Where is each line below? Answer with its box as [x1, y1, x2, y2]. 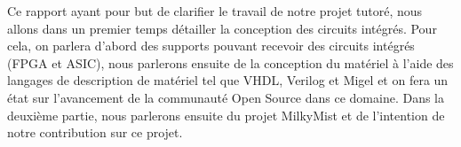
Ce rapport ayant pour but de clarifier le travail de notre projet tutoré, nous [7, 2, 423, 19]
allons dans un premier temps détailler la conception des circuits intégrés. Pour [7, 19, 437, 37]
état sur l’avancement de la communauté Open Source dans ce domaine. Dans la [7, 88, 445, 106]
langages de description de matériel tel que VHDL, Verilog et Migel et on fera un [7, 71, 449, 89]
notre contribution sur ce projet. [7, 123, 183, 142]
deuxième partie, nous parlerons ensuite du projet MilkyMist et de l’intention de [7, 105, 445, 124]
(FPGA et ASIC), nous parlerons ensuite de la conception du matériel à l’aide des [7, 53, 454, 72]
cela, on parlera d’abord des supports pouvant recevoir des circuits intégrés [7, 36, 415, 55]
